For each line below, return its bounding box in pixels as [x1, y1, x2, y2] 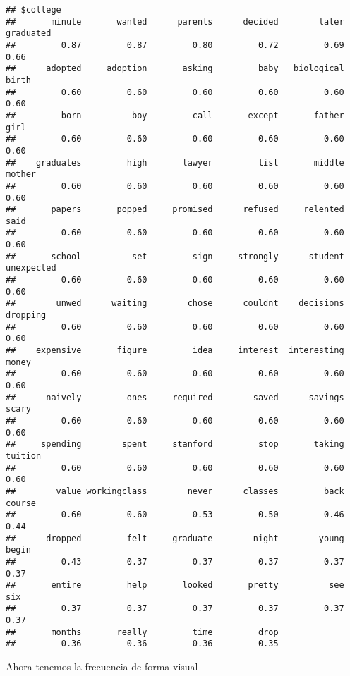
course [6, 498, 36, 508]
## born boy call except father [6, 110, 344, 121]
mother [6, 169, 36, 180]
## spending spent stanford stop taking [6, 439, 344, 450]
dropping [6, 310, 47, 321]
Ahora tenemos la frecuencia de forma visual [6, 659, 198, 674]
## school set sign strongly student [6, 251, 344, 262]
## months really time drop [6, 627, 279, 637]
